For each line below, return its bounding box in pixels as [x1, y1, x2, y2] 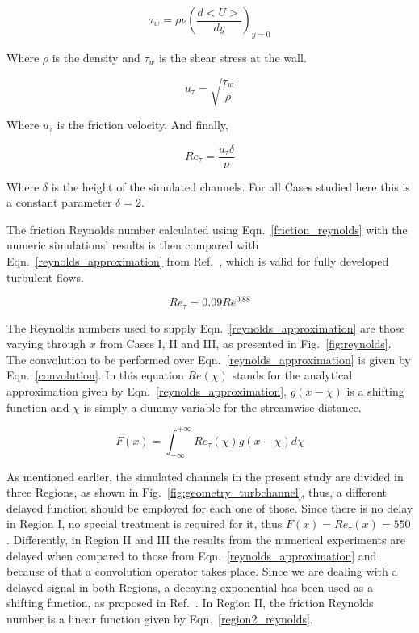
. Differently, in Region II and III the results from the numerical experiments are [6, 530, 405, 547]
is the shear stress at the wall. [158, 48, 307, 65]
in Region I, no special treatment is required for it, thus [6, 515, 283, 532]
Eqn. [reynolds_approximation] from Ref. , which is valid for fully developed [6, 252, 389, 269]
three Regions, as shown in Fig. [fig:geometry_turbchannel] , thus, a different [6, 484, 388, 501]
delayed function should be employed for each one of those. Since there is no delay [6, 499, 413, 516]
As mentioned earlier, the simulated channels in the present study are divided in [6, 467, 404, 484]
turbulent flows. [6, 268, 84, 285]
